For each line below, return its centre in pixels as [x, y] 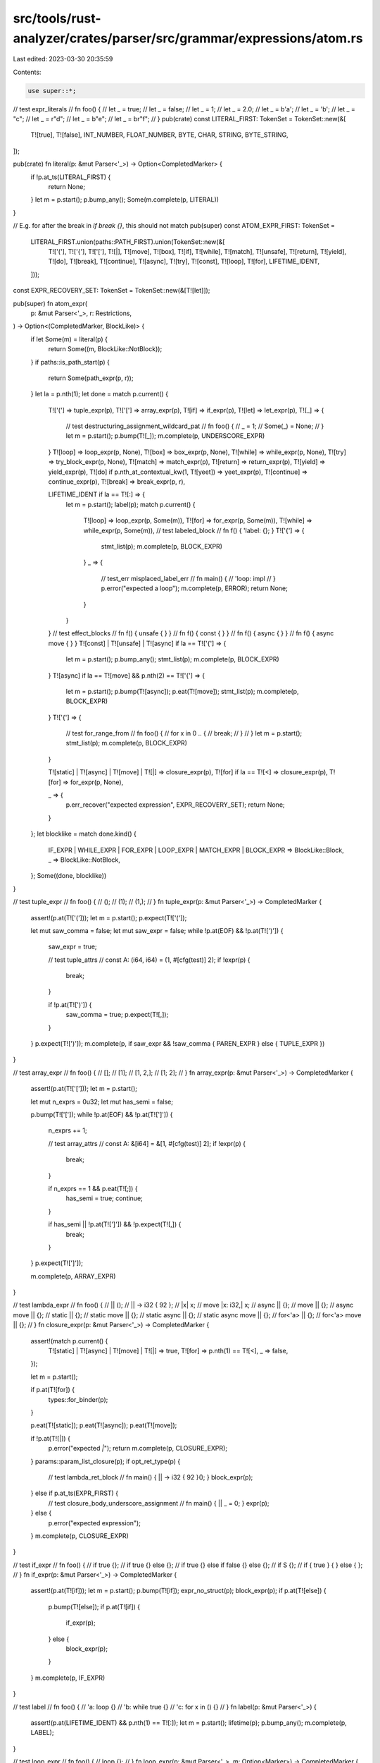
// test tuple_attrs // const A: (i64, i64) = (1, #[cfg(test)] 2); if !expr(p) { [149, 960]
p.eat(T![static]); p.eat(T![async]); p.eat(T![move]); [104, 1425]
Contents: [27, 72]
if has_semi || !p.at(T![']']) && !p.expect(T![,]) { [115, 1224]
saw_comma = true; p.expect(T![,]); [117, 1015]
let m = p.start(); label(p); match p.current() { [131, 504]
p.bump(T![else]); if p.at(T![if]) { [94, 1606]
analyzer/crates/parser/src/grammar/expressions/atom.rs [188, 38]
